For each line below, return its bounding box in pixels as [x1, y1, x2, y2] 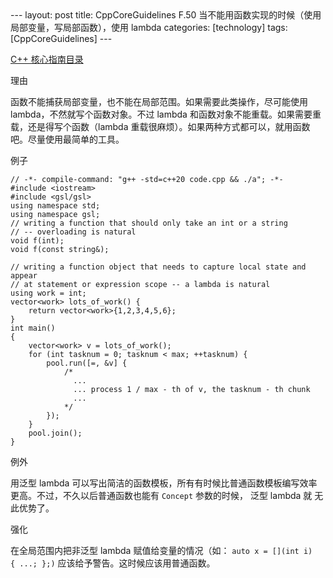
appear [10, 271, 38, 281]
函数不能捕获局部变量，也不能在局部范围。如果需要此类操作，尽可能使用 [10, 96, 308, 107]
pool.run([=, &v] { [46, 358, 128, 368]
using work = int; [10, 288, 87, 298]
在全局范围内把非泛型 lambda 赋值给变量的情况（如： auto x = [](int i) [10, 545, 313, 556]
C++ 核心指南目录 [10, 53, 84, 65]
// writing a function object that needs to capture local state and [10, 262, 307, 272]
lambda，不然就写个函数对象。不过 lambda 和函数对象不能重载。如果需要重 [10, 108, 322, 120]
